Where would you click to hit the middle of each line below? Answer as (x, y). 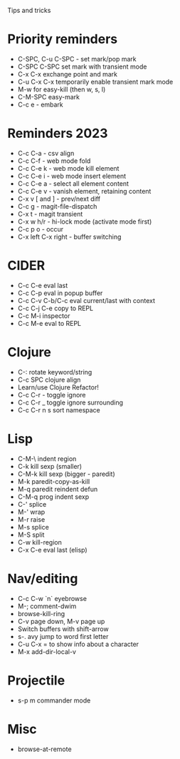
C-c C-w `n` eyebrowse (52, 598)
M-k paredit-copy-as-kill (54, 481)
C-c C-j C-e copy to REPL (55, 308)
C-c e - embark (41, 104)
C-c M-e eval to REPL (49, 323)
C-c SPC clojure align (49, 379)
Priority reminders (63, 39)
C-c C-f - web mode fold (54, 161)
